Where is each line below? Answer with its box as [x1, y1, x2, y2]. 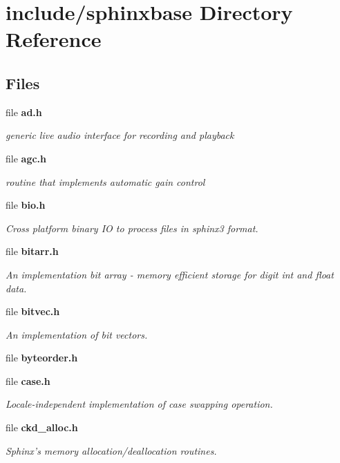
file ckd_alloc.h [6, 420, 78, 435]
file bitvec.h [6, 304, 60, 319]
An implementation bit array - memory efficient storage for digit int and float [6, 267, 334, 281]
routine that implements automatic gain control [6, 174, 205, 189]
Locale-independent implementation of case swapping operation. [6, 397, 273, 411]
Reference [6, 25, 102, 53]
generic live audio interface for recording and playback [6, 128, 234, 142]
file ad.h [6, 104, 42, 119]
